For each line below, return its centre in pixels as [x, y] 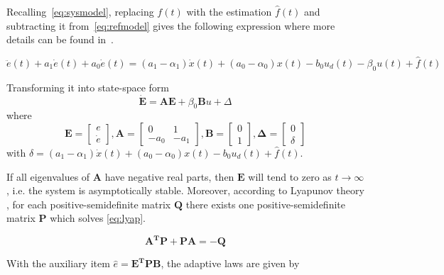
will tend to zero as [290, 176]
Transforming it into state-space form [88, 87]
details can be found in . [60, 39]
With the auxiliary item [58, 263]
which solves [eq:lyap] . [98, 218]
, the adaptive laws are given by [230, 263]
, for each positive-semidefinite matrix [89, 204]
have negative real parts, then [169, 176]
